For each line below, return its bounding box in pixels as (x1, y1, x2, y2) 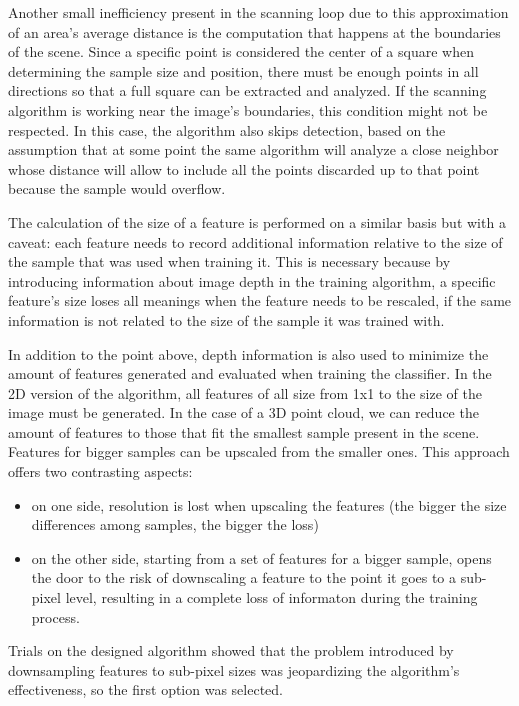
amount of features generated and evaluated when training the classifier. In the (8, 363, 492, 384)
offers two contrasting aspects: (8, 461, 193, 482)
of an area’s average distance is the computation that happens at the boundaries (8, 21, 501, 42)
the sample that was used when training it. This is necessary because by (8, 251, 451, 272)
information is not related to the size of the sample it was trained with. (8, 309, 445, 330)
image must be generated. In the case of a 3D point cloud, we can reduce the (8, 402, 479, 423)
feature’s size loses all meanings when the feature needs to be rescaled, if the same (8, 290, 512, 311)
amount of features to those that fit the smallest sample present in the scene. (8, 421, 480, 442)
